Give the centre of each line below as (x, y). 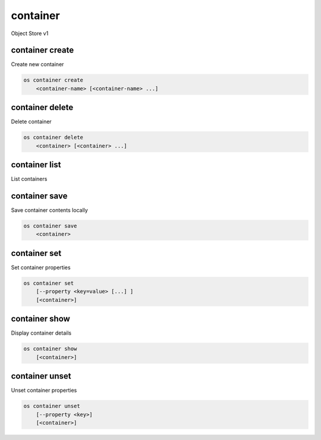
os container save (50, 226)
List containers (29, 179)
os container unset (52, 406)
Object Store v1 (30, 33)
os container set (49, 283)
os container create (53, 80)
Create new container (37, 64)
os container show (50, 349)
